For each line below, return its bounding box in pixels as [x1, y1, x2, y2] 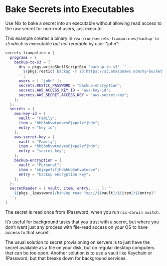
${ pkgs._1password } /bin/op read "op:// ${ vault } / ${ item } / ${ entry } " [14, 191, 156, 196]
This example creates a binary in [5, 35, 73, 41]
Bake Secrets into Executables [5, 4, 134, 15]
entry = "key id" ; [18, 125, 57, 130]
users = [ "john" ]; [18, 78, 62, 83]
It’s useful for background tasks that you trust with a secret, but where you [5, 219, 159, 225]
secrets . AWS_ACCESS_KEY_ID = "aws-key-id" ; [18, 87, 111, 93]
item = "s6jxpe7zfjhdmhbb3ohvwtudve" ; [18, 167, 100, 172]
